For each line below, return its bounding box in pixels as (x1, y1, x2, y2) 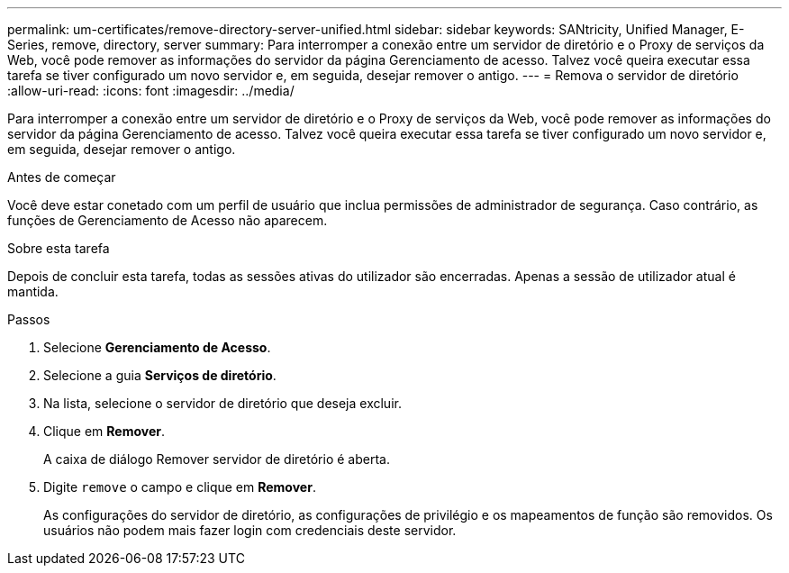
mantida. (7, 284, 59, 299)
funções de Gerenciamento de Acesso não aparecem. (7, 213, 328, 228)
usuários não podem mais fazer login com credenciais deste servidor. (43, 523, 457, 538)
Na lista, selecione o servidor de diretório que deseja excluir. (43, 396, 402, 411)
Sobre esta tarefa (7, 241, 110, 256)
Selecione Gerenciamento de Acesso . (43, 340, 271, 355)
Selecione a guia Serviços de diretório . (43, 368, 277, 383)
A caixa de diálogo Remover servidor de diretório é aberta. (43, 451, 390, 467)
